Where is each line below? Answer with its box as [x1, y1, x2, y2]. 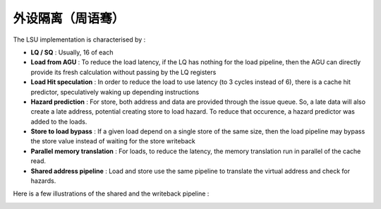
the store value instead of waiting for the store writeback [30, 137, 195, 145]
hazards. [30, 177, 56, 185]
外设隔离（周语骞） [13, 11, 125, 26]
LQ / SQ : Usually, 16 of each [30, 48, 114, 56]
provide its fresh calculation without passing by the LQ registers [30, 68, 217, 76]
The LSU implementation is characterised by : [13, 35, 146, 44]
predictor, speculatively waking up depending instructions [30, 88, 200, 96]
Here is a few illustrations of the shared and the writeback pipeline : [13, 189, 210, 198]
